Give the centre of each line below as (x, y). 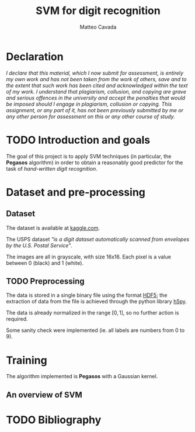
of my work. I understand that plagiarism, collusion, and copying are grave (96, 91)
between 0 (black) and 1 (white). (45, 263)
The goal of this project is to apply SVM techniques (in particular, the (89, 156)
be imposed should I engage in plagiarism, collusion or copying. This (89, 104)
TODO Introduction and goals (78, 140)
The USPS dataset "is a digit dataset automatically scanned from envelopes (98, 239)
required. (17, 319)
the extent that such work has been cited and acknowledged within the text (97, 85)
